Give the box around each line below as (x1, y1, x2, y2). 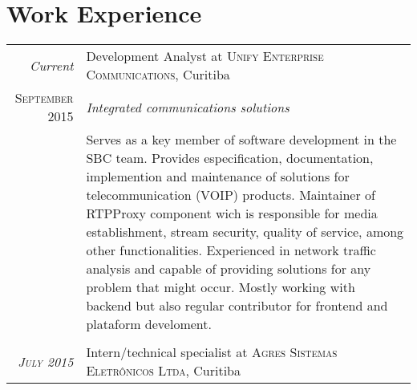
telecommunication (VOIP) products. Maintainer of (86, 185, 375, 205)
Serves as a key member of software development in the (86, 130, 397, 149)
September (14, 88, 74, 108)
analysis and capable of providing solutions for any (86, 259, 371, 278)
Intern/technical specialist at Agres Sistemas (86, 343, 338, 362)
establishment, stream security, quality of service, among (86, 222, 404, 242)
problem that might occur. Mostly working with (86, 278, 355, 297)
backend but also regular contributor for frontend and (86, 296, 388, 315)
